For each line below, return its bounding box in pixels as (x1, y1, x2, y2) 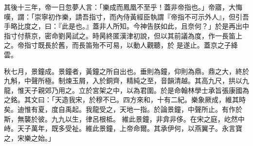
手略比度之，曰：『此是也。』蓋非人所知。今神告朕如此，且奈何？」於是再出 (4, 21, 242, 31)
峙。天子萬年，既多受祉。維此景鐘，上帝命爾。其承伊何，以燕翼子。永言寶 (4, 123, 242, 133)
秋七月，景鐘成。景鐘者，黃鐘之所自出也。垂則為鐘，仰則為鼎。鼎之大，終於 (4, 66, 249, 76)
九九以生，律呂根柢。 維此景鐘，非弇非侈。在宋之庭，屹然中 (51, 113, 245, 124)
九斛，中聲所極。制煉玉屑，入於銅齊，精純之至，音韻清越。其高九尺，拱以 (4, 75, 242, 86)
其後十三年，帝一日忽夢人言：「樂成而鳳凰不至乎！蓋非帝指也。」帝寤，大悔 (4, 2, 242, 12)
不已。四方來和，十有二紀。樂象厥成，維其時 (102, 94, 246, 105)
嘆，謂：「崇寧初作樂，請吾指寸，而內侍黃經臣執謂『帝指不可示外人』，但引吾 (4, 11, 249, 21)
